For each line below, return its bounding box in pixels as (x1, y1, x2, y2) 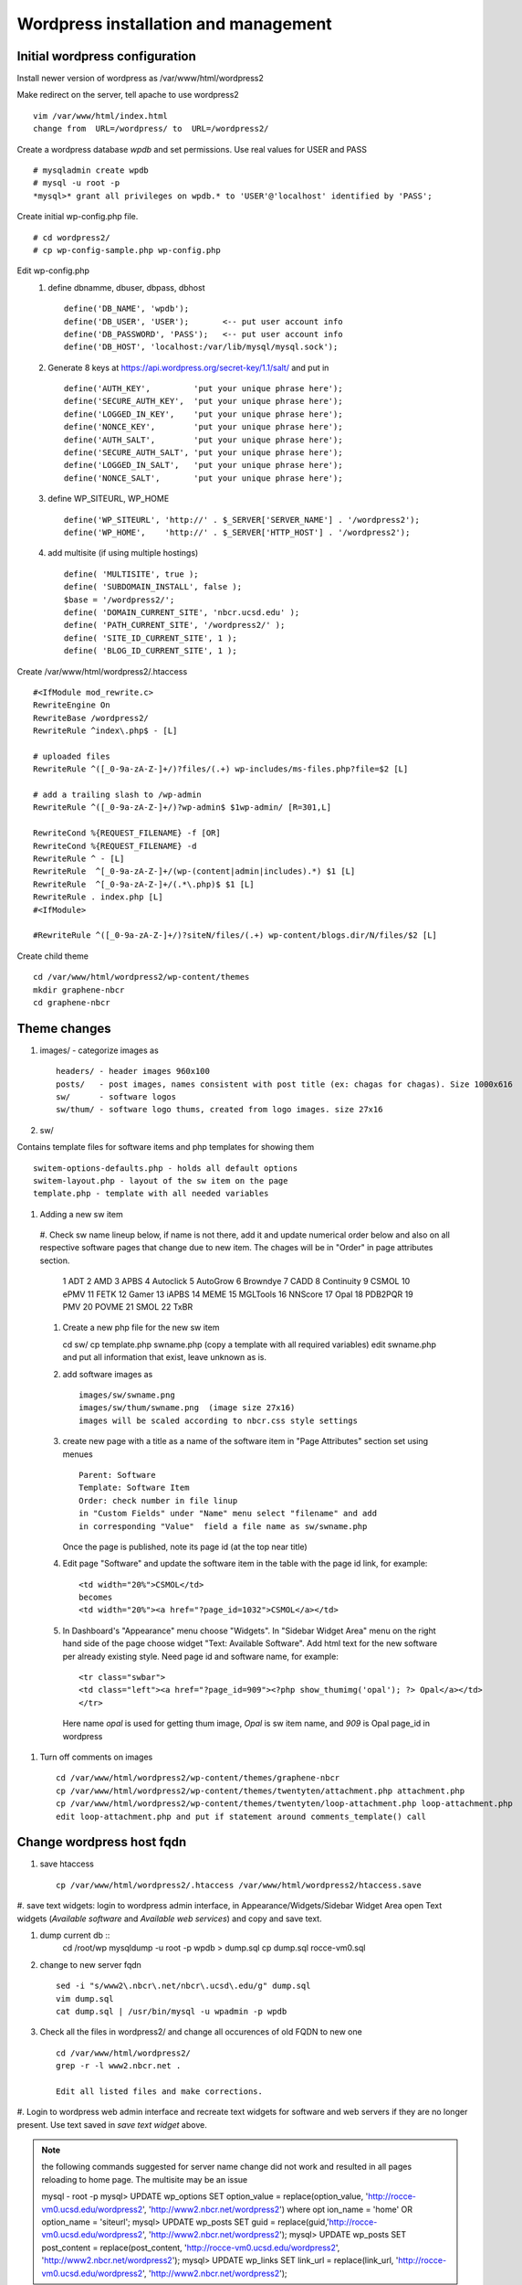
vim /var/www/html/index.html (33, 111, 169, 121)
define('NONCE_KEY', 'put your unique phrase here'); (64, 421, 343, 432)
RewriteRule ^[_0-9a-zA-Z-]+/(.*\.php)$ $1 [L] (33, 878, 255, 889)
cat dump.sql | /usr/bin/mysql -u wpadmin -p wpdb (56, 2006, 287, 2016)
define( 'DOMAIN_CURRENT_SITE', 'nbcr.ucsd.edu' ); (64, 607, 300, 617)
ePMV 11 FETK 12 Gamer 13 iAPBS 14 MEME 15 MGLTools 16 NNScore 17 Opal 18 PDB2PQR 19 (62, 1289, 414, 1300)
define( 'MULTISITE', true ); (64, 569, 200, 579)
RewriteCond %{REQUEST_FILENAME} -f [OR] (33, 828, 221, 838)
